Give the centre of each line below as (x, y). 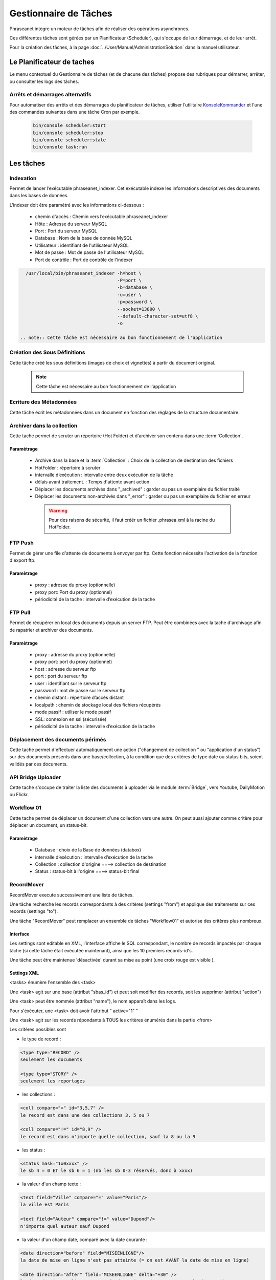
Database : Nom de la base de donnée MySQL (84, 238)
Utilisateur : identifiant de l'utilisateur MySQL (82, 245)
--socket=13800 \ (139, 309)
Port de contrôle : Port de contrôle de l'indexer (84, 260)
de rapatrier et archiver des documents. (51, 630)
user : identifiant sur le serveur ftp (71, 683)
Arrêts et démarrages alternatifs (50, 95)
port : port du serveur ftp (61, 676)
